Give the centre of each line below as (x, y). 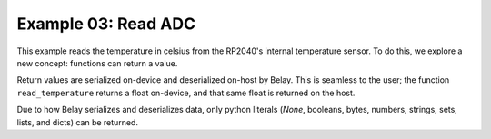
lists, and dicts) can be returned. (77, 122)
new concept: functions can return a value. (97, 63)
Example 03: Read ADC (106, 24)
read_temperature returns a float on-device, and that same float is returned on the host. (186, 93)
